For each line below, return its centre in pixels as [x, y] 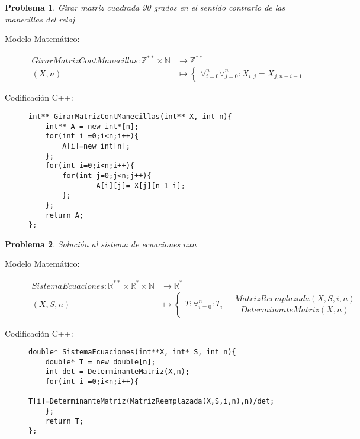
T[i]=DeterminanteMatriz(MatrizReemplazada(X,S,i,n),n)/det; [152, 401]
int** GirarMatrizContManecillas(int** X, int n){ [130, 116]
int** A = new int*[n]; [92, 126]
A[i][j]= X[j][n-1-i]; [141, 185]
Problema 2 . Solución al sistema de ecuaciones [93, 243]
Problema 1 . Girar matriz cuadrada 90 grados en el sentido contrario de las [145, 7]
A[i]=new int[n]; [96, 146]
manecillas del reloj [40, 19]
